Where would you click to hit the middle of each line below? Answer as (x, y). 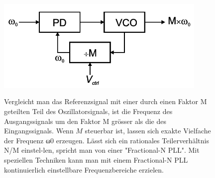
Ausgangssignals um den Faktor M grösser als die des (85, 121)
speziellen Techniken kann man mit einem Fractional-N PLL (96, 160)
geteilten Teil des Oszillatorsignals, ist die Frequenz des (88, 111)
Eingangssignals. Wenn (39, 131)
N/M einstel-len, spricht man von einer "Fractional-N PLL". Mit (102, 150)
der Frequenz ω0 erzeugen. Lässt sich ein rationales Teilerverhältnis (107, 140)
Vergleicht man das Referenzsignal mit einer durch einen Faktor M (106, 101)
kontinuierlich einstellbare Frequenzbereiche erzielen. (84, 169)
